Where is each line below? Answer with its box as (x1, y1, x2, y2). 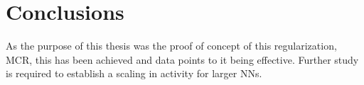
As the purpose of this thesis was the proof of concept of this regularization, (6, 38, 337, 53)
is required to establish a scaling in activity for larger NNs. (6, 66, 262, 81)
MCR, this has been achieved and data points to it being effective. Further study (6, 52, 359, 67)
